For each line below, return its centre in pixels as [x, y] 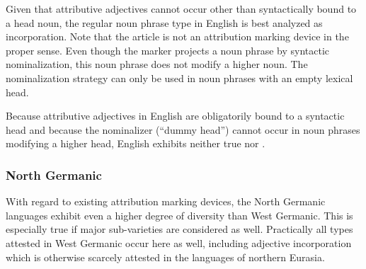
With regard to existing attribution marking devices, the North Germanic [166, 201]
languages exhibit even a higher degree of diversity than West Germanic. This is [179, 215]
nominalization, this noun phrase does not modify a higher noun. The [157, 64]
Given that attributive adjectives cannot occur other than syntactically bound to [181, 8]
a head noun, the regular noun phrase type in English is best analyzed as [164, 22]
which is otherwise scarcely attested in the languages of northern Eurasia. [165, 257]
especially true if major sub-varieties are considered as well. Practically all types [179, 229]
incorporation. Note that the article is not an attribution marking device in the [177, 36]
